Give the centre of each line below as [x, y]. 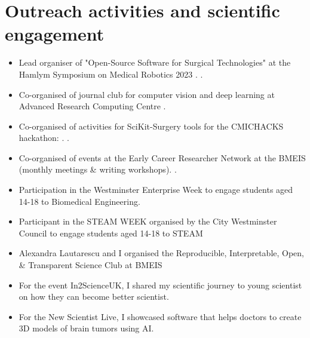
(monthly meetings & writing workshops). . [98, 169]
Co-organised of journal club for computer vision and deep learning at [147, 94]
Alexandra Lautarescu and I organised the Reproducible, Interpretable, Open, [162, 253]
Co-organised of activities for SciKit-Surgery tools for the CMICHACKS [151, 126]
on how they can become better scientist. [94, 296]
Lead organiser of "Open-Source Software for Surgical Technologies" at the [155, 62]
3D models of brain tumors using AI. [86, 328]
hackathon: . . [44, 138]
